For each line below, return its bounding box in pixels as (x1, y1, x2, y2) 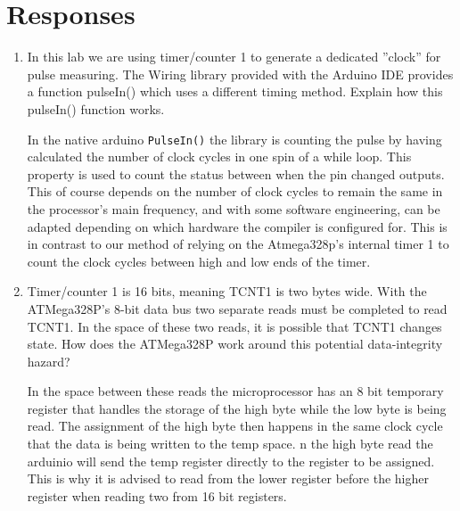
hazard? (27, 351, 70, 370)
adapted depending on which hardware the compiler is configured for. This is (27, 217, 448, 235)
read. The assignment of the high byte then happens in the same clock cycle (27, 416, 443, 435)
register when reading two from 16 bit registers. (27, 486, 287, 505)
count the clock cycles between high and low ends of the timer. (27, 251, 371, 270)
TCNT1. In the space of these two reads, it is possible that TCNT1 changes (27, 317, 442, 335)
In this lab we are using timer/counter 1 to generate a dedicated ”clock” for (27, 47, 441, 66)
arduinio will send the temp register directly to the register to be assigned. (27, 451, 435, 470)
